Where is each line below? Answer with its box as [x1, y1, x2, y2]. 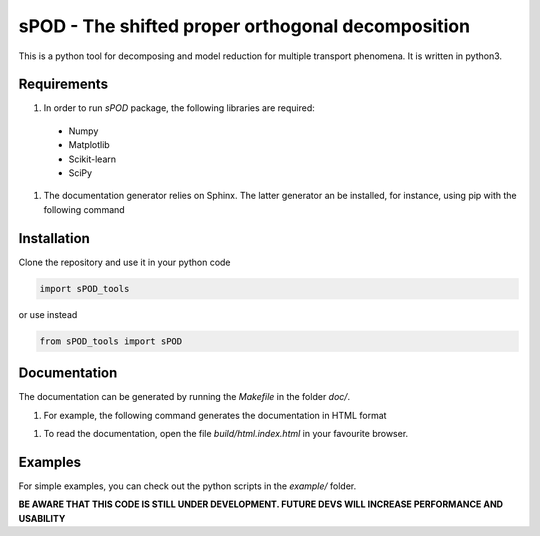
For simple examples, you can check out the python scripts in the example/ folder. [18, 480, 357, 492]
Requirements [18, 76, 109, 93]
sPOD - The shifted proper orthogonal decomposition [18, 15, 470, 37]
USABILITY [18, 512, 66, 524]
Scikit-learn [68, 153, 117, 165]
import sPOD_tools [39, 283, 130, 294]
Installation [18, 230, 90, 247]
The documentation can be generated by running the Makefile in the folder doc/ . [18, 391, 350, 403]
